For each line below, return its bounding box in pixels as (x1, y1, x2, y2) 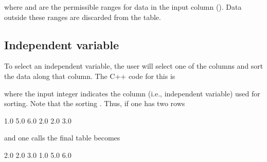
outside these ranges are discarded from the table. (4, 11, 161, 22)
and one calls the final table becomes (4, 132, 120, 143)
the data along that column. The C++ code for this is (4, 70, 175, 81)
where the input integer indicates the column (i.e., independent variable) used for (4, 88, 260, 98)
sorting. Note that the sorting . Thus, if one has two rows (4, 98, 185, 109)
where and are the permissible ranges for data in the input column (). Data (4, 2, 242, 12)
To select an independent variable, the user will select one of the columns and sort (4, 60, 263, 71)
